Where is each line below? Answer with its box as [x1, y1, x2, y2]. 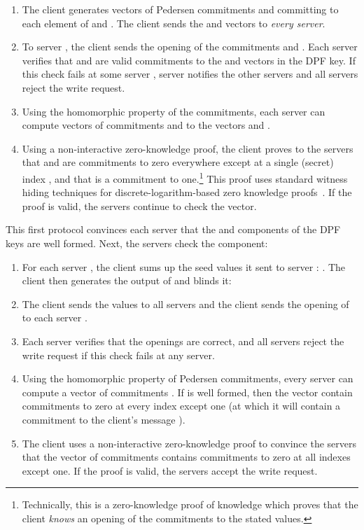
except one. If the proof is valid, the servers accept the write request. [22, 463, 318, 477]
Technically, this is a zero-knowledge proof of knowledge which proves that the [22, 497, 358, 512]
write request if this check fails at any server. [22, 347, 215, 362]
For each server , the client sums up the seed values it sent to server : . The [22, 259, 346, 274]
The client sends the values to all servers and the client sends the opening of [22, 296, 349, 311]
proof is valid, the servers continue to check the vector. [22, 198, 257, 213]
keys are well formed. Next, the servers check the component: [6, 235, 268, 250]
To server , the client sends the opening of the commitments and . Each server [22, 39, 358, 54]
